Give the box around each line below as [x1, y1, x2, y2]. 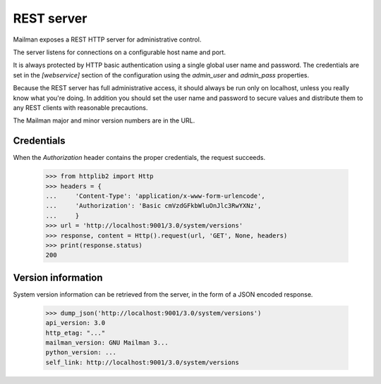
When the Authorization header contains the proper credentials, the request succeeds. [13, 154, 266, 162]
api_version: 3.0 [45, 319, 106, 327]
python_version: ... [45, 349, 116, 357]
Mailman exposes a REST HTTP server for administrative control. [13, 35, 202, 44]
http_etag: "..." [45, 328, 106, 337]
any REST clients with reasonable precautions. [13, 103, 148, 112]
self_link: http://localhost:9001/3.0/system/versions [45, 358, 239, 366]
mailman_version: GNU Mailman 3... [45, 338, 169, 347]
